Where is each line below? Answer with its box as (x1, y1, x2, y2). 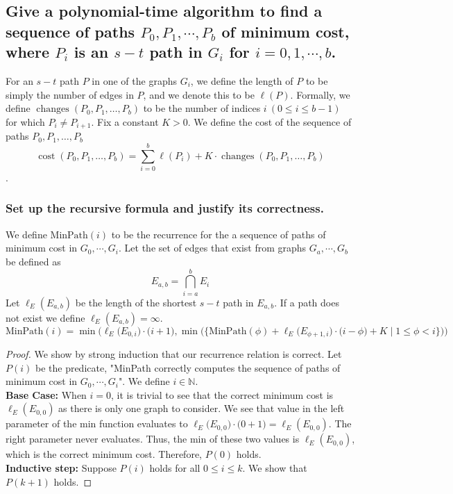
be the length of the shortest (75, 295, 197, 309)
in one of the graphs (92, 73, 177, 88)
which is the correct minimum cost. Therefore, (6, 447, 202, 461)
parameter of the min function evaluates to (6, 416, 188, 431)
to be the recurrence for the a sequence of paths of (111, 227, 326, 241)
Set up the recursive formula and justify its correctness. (6, 199, 324, 217)
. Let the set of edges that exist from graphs (119, 240, 307, 255)
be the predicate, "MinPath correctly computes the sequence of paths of (35, 360, 341, 374)
